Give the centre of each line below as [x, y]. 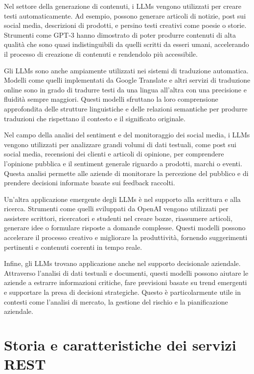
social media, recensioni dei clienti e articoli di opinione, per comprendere [114, 154]
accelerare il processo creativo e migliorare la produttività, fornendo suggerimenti [126, 237]
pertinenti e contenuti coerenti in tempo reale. [73, 247]
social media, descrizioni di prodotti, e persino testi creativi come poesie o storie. [125, 25]
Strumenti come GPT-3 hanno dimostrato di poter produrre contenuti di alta [120, 34]
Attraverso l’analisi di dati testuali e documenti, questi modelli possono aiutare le [126, 273]
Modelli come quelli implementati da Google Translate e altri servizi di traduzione [127, 80]
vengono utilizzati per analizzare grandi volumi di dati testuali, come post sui [120, 144]
